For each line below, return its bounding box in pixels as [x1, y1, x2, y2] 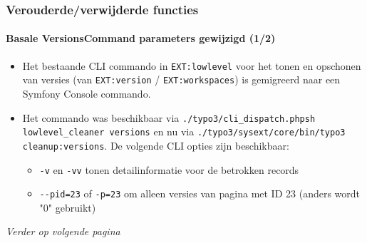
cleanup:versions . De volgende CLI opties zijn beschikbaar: [22, 138, 289, 152]
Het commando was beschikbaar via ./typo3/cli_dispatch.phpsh [22, 110, 316, 125]
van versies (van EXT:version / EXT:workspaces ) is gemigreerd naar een [22, 72, 341, 87]
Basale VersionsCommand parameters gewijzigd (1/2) [6, 31, 276, 46]
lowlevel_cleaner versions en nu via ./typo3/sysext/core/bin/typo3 [22, 124, 346, 139]
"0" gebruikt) [39, 200, 96, 214]
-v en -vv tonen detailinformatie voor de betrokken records [39, 162, 299, 177]
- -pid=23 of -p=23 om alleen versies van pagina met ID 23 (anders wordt [39, 186, 361, 201]
